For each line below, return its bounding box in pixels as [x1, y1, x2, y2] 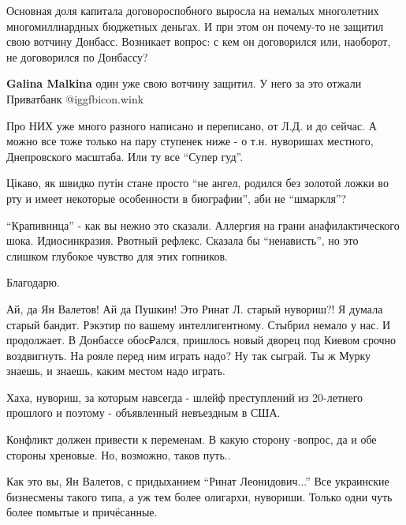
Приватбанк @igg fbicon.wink [6, 90, 144, 107]
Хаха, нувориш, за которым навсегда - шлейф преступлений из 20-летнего [6, 388, 363, 405]
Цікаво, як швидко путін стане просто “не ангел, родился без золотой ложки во [6, 174, 389, 191]
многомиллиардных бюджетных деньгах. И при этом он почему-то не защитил [6, 17, 384, 34]
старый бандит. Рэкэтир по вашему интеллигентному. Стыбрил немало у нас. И [6, 316, 391, 332]
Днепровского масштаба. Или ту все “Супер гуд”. [6, 148, 244, 164]
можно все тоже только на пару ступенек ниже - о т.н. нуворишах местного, [6, 133, 374, 149]
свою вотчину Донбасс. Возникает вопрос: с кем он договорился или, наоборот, [6, 33, 391, 50]
